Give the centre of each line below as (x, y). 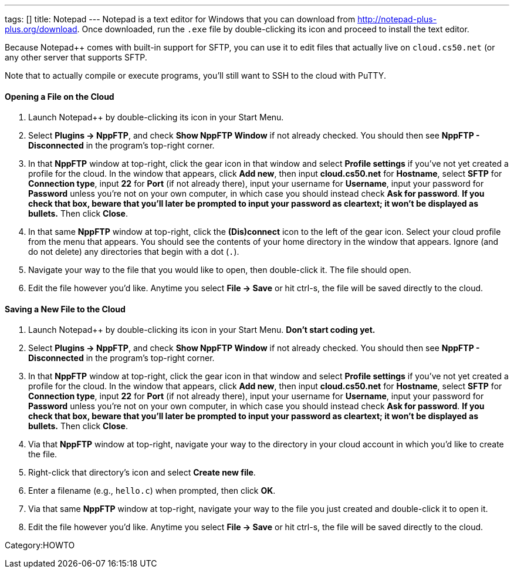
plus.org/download (41, 29)
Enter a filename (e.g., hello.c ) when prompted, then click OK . (152, 491)
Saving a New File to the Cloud (65, 309)
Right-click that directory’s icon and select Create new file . (142, 473)
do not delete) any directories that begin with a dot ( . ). (134, 252)
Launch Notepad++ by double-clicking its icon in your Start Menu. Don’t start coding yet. (202, 330)
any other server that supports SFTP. (76, 57)
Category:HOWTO (40, 545)
